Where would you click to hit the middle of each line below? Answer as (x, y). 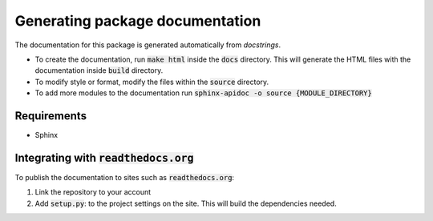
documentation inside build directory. (99, 70)
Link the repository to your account (93, 192)
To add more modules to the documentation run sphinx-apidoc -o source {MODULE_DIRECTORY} (203, 93)
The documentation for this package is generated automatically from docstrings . (148, 45)
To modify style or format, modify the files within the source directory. (152, 82)
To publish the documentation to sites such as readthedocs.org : (125, 177)
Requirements (51, 116)
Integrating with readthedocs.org (104, 157)
